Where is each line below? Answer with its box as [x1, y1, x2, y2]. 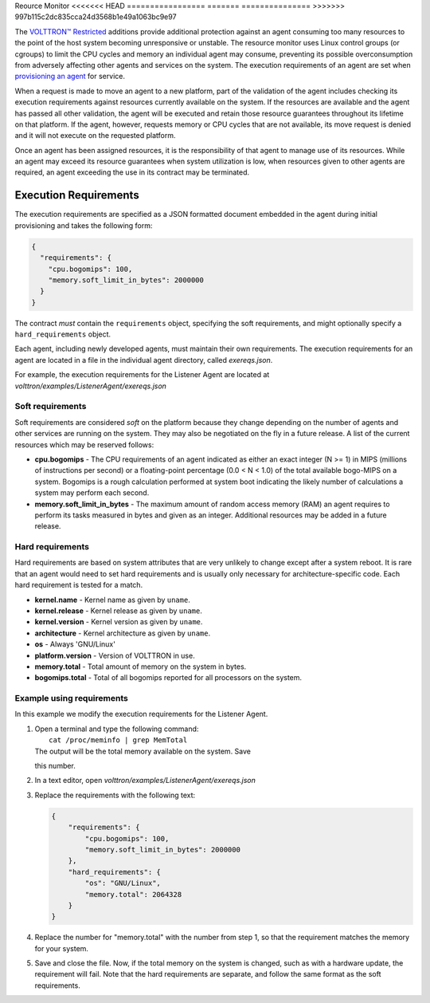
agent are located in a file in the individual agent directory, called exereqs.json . [14, 355, 273, 364]
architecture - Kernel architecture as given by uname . [34, 628, 211, 638]
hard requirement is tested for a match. [14, 580, 143, 590]
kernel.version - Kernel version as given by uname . [34, 617, 203, 627]
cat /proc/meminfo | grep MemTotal [49, 736, 188, 745]
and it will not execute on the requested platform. [14, 131, 176, 140]
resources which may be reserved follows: [14, 439, 154, 450]
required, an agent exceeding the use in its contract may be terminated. [14, 167, 250, 177]
